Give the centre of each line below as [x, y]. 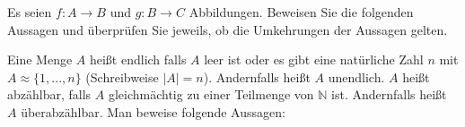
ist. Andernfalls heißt [389, 94]
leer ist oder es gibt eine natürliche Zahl [314, 59]
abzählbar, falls [49, 94]
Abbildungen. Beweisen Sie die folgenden [301, 12]
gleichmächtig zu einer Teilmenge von [211, 94]
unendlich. [356, 76]
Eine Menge [40, 59]
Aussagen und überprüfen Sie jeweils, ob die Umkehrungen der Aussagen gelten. [228, 29]
